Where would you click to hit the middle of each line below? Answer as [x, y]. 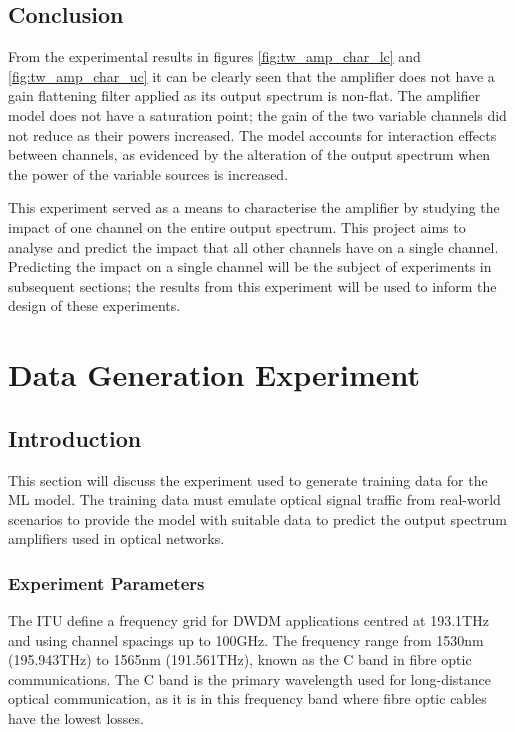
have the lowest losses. [76, 718]
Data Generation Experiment [214, 374]
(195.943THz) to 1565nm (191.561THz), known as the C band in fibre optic [240, 659]
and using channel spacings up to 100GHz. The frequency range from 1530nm [246, 639]
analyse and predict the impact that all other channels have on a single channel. [253, 246]
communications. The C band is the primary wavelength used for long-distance [250, 678]
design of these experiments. [94, 305]
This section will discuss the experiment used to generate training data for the [248, 479]
